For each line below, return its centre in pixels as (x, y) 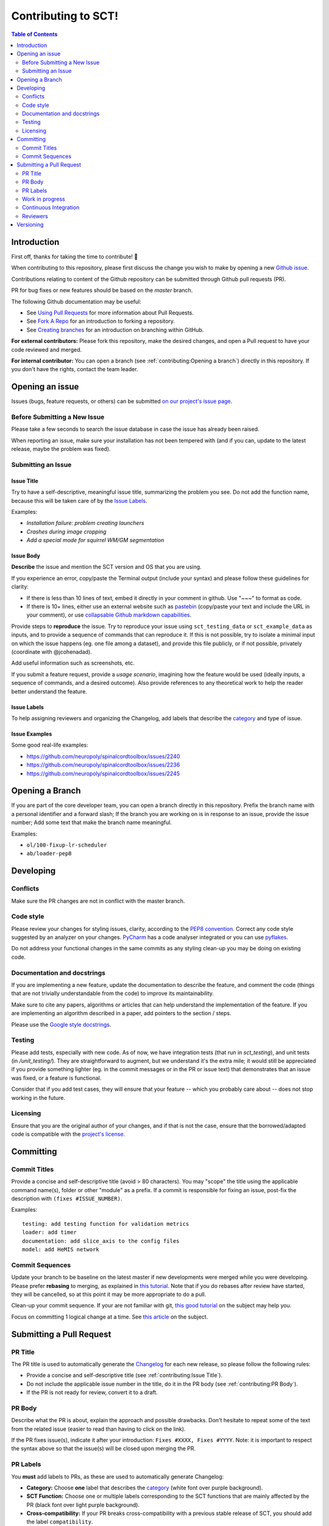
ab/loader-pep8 (49, 854)
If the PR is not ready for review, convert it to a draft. (92, 1392)
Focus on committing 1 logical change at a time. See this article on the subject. (110, 1317)
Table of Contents (34, 34)
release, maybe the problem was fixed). (61, 449)
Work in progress (44, 199)
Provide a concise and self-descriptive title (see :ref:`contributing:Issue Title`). (124, 1375)
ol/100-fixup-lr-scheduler (67, 845)
